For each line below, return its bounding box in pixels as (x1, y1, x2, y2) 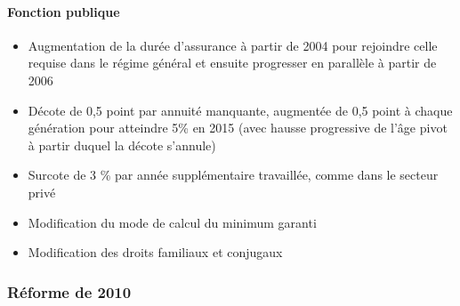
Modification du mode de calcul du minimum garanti (28, 213, 317, 231)
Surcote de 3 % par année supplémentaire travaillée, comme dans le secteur (28, 165, 439, 184)
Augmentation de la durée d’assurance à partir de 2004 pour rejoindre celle (28, 36, 438, 54)
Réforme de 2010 (7, 280, 132, 302)
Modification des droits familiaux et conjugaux (28, 243, 283, 262)
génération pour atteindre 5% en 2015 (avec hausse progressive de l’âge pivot (28, 118, 448, 137)
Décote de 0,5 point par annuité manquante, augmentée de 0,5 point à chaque (28, 101, 453, 119)
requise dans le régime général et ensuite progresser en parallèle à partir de (28, 53, 437, 72)
